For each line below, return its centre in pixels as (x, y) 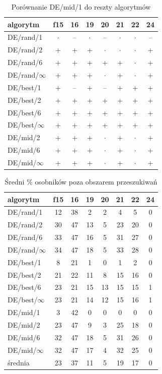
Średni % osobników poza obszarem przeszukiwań (81, 181)
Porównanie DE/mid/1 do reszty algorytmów (81, 7)
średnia (19, 362)
